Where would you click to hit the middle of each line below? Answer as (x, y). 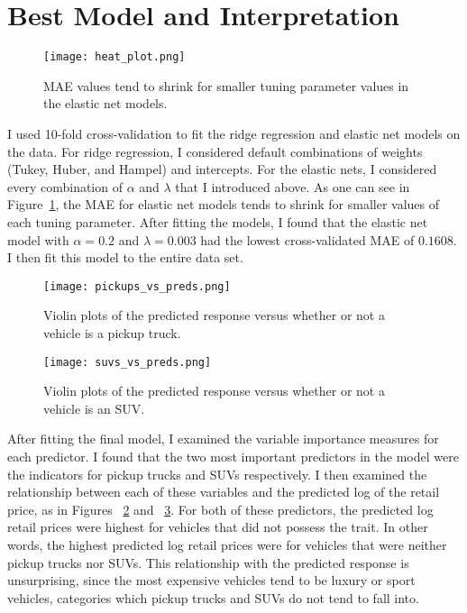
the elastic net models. (105, 103)
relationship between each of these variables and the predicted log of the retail (224, 492)
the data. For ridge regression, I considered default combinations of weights (215, 151)
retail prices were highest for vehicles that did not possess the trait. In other (218, 527)
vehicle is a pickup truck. (112, 332)
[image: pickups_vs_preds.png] (137, 286)
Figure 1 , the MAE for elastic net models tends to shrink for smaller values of (223, 204)
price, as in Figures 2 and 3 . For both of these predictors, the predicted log (220, 509)
